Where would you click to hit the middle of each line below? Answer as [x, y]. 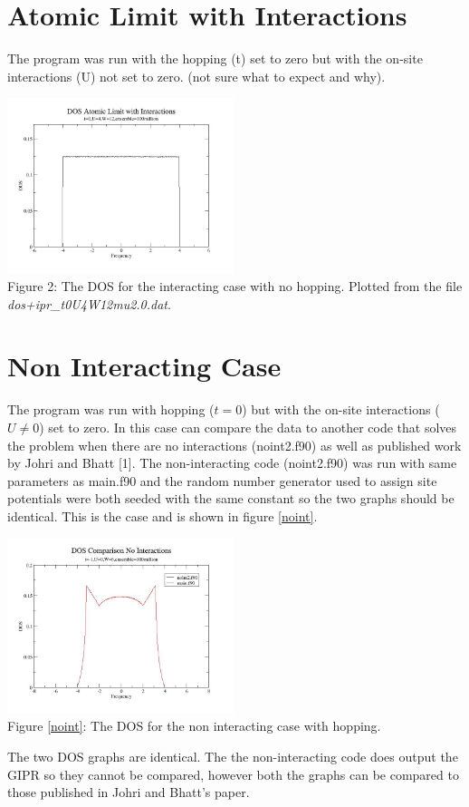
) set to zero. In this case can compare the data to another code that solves [248, 427]
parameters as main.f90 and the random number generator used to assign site [222, 480]
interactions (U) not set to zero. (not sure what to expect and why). [196, 76]
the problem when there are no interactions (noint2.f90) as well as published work [234, 445]
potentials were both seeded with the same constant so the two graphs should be [231, 498]
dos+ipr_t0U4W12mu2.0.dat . [89, 303]
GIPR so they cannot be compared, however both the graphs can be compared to [233, 774]
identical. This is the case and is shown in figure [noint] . [163, 515]
